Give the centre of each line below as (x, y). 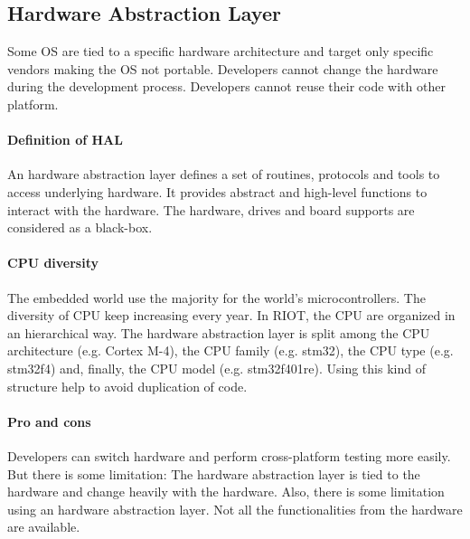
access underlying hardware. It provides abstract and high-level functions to (217, 191)
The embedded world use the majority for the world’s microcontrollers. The (216, 297)
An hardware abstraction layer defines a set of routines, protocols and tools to (224, 174)
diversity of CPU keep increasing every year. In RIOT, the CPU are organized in (231, 315)
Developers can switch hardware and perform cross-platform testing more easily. (229, 455)
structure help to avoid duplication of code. (127, 386)
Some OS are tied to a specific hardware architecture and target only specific (221, 51)
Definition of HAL (65, 140)
